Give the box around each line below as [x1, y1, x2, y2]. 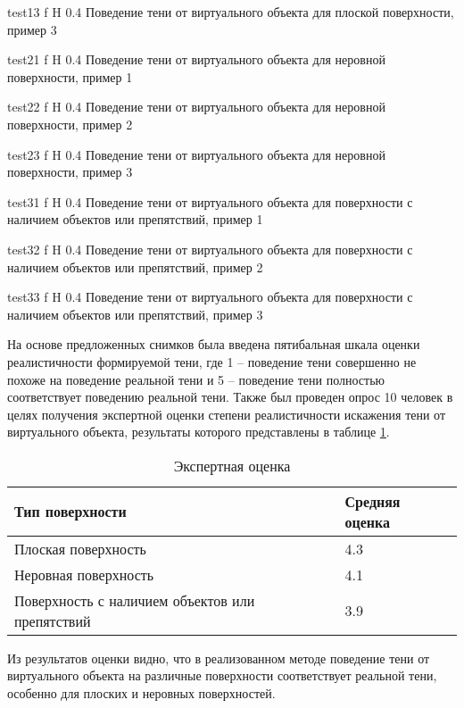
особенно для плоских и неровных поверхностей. [7, 684, 276, 703]
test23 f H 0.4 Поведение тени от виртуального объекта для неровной [7, 145, 385, 163]
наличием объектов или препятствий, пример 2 [7, 257, 263, 276]
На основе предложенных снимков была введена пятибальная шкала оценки [7, 335, 420, 354]
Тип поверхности [14, 501, 127, 522]
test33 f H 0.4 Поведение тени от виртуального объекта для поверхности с [7, 287, 413, 306]
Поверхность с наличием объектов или [14, 589, 255, 611]
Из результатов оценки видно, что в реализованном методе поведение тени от [7, 648, 430, 667]
